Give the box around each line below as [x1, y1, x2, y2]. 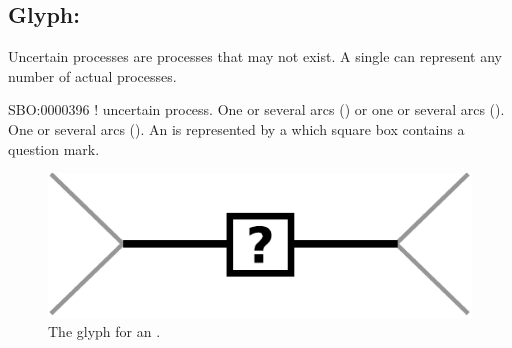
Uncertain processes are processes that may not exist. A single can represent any [8, 46, 502, 67]
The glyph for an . [48, 321, 161, 342]
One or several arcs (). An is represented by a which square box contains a [8, 118, 465, 139]
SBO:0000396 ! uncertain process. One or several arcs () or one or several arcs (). [8, 99, 505, 120]
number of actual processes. [8, 65, 177, 86]
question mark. [8, 138, 100, 159]
